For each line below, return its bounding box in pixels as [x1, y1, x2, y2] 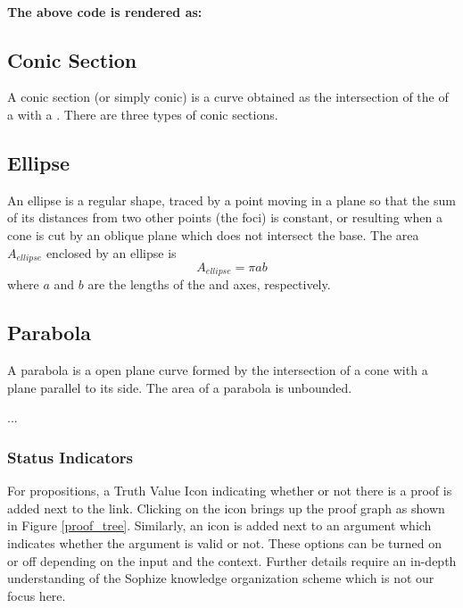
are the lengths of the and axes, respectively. [87, 275, 331, 294]
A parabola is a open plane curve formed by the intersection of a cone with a [7, 361, 428, 379]
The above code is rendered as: [7, 2, 203, 21]
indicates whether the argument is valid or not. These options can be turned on [7, 534, 442, 553]
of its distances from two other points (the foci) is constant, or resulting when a [7, 208, 442, 227]
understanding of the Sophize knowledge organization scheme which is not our [7, 569, 434, 587]
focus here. [7, 586, 66, 604]
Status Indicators [7, 446, 134, 468]
